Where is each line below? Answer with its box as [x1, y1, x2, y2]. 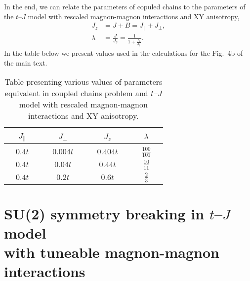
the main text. [4, 57, 47, 68]
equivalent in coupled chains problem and [4, 87, 148, 99]
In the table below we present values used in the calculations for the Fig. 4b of [4, 48, 243, 58]
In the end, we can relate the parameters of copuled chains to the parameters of [4, 1, 246, 11]
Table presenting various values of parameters [4, 75, 163, 87]
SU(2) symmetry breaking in [4, 203, 205, 223]
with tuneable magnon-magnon [4, 242, 219, 262]
